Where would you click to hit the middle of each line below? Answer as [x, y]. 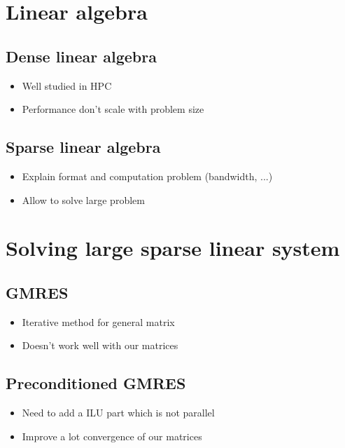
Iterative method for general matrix [98, 321]
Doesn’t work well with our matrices [100, 345]
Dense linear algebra [81, 56]
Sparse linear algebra [83, 147]
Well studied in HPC [67, 85]
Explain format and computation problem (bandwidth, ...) [147, 176]
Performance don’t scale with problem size [113, 109]
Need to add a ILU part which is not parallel [118, 413]
